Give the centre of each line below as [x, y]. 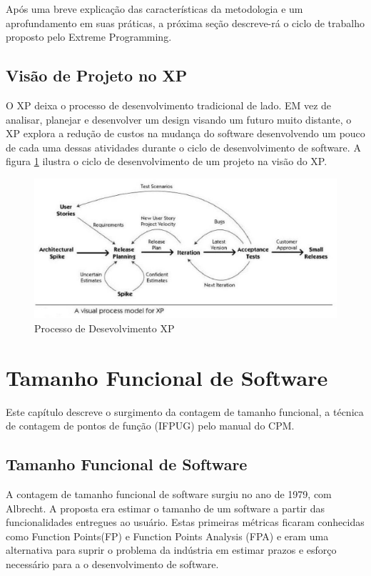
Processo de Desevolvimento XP [105, 328]
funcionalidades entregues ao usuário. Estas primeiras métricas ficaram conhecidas [185, 522]
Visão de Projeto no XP [97, 75]
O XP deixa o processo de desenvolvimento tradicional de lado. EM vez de [169, 105]
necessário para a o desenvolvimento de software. [112, 564]
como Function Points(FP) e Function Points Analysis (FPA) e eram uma [167, 536]
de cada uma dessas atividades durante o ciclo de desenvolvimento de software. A [183, 147]
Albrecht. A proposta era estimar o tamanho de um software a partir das [166, 508]
